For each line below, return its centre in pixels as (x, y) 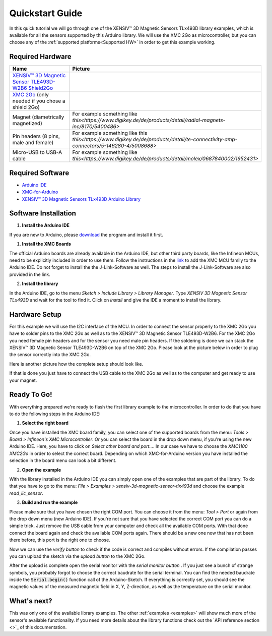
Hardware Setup (35, 314)
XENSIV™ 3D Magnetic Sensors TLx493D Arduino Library (81, 199)
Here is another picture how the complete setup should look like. (76, 364)
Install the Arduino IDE (46, 225)
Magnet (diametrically (38, 117)
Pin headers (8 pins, (36, 136)
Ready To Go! (31, 395)
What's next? (31, 601)
